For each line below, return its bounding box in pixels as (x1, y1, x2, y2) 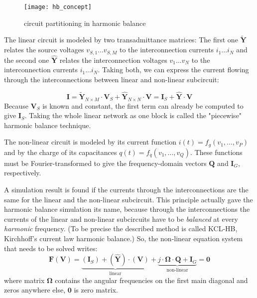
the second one (4, 54, 49, 65)
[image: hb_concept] (24, 3, 92, 10)
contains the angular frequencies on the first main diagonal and (55, 275, 248, 285)
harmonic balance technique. (4, 120, 91, 130)
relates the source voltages (4, 44, 84, 55)
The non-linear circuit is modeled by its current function (4, 137, 177, 147)
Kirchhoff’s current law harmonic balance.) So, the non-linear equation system (4, 233, 243, 243)
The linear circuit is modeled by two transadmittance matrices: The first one (4, 34, 238, 45)
